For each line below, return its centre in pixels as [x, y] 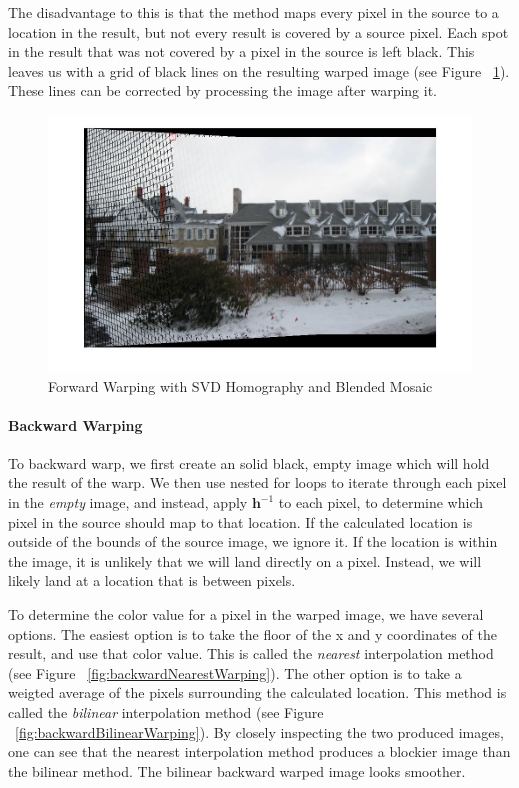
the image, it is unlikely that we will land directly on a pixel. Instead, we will [245, 560]
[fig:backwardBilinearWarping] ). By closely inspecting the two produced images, [259, 731]
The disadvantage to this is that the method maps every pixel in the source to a [253, 12]
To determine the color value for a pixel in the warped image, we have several [246, 614]
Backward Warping [75, 424]
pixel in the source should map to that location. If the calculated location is [240, 521]
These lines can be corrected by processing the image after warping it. [223, 90]
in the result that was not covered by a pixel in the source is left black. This [241, 51]
